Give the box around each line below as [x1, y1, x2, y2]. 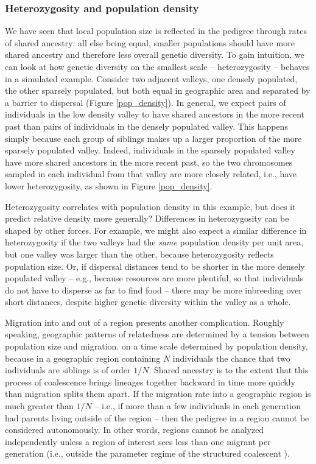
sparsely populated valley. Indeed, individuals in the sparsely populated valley [5, 144, 295, 156]
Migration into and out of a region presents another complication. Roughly [5, 315, 284, 328]
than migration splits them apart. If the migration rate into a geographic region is [5, 387, 311, 400]
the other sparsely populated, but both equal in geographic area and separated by [5, 84, 311, 97]
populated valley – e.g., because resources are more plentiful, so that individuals [5, 272, 304, 284]
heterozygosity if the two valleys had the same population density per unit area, [5, 236, 304, 248]
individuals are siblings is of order [5, 364, 131, 376]
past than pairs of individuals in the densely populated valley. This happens [5, 119, 288, 132]
